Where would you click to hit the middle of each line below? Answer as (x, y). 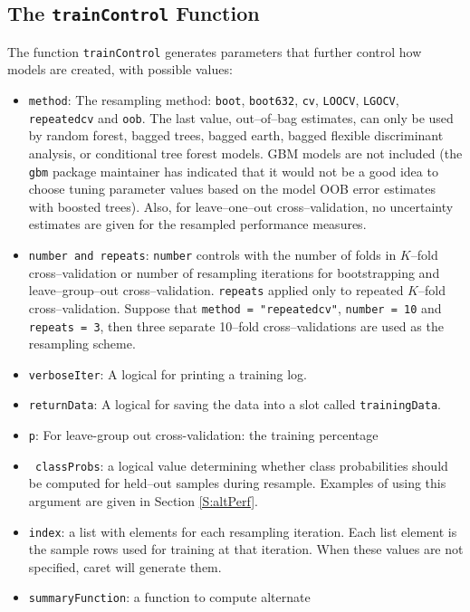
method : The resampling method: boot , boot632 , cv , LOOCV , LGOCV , (214, 100)
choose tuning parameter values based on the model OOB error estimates (232, 189)
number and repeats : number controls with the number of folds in (212, 254)
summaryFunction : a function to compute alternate (169, 597)
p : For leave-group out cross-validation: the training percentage (203, 435)
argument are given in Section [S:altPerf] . (143, 501)
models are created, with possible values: (120, 69)
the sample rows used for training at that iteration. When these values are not (246, 549)
